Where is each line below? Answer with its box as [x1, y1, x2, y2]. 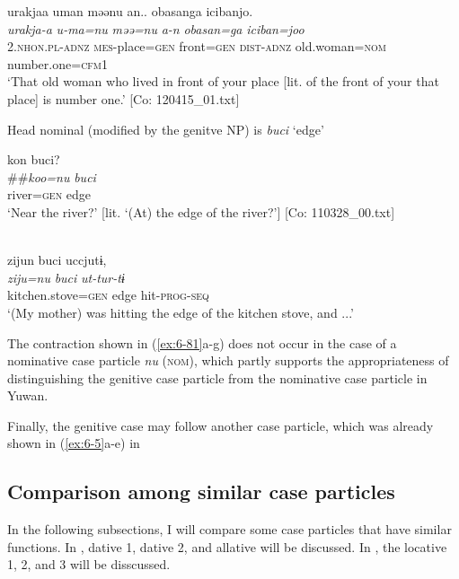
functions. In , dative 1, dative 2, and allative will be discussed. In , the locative [7, 537, 447, 556]
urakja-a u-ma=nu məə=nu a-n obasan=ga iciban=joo [7, 19, 305, 38]
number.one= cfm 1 [7, 54, 109, 73]
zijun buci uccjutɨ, [7, 250, 107, 269]
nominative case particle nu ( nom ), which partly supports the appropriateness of [7, 351, 449, 370]
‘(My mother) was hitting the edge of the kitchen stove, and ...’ [7, 303, 354, 321]
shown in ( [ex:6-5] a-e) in [7, 434, 140, 452]
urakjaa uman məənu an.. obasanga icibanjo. [7, 2, 253, 20]
